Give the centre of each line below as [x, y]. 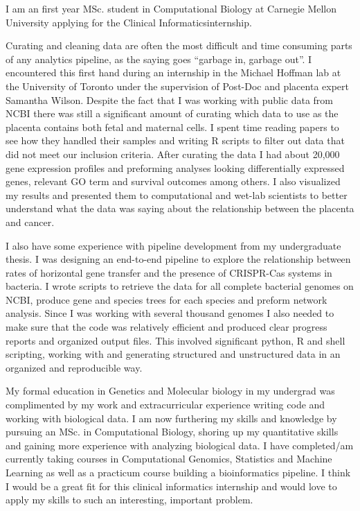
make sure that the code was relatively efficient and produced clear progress [166, 327]
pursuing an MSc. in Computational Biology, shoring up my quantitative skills [172, 432]
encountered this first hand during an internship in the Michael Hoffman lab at [173, 72]
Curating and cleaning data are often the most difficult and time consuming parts [179, 45]
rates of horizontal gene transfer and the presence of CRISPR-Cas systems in [169, 272]
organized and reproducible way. [74, 367]
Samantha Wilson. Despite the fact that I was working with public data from [170, 99]
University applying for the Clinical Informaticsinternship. [129, 22]
